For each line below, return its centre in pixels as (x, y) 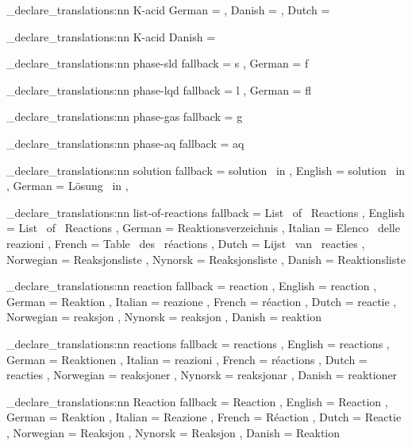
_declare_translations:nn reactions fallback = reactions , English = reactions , (198, 343)
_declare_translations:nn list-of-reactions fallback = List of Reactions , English (206, 212)
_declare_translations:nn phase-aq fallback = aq (125, 143)
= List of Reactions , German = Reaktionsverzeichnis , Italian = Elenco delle (203, 228)
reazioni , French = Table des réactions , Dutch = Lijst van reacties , (186, 243)
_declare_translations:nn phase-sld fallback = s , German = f (158, 63)
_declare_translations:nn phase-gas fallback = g (125, 116)
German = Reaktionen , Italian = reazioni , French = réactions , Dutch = (187, 359)
